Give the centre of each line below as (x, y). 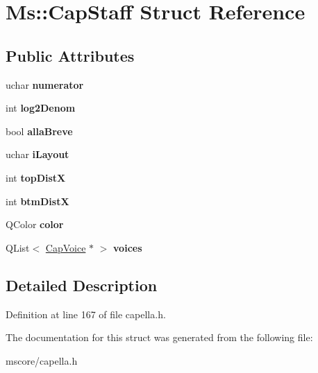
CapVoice (66, 247)
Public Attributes (70, 55)
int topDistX (36, 177)
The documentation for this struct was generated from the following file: (159, 337)
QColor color (35, 224)
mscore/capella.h (42, 360)
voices (128, 247)
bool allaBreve (39, 131)
